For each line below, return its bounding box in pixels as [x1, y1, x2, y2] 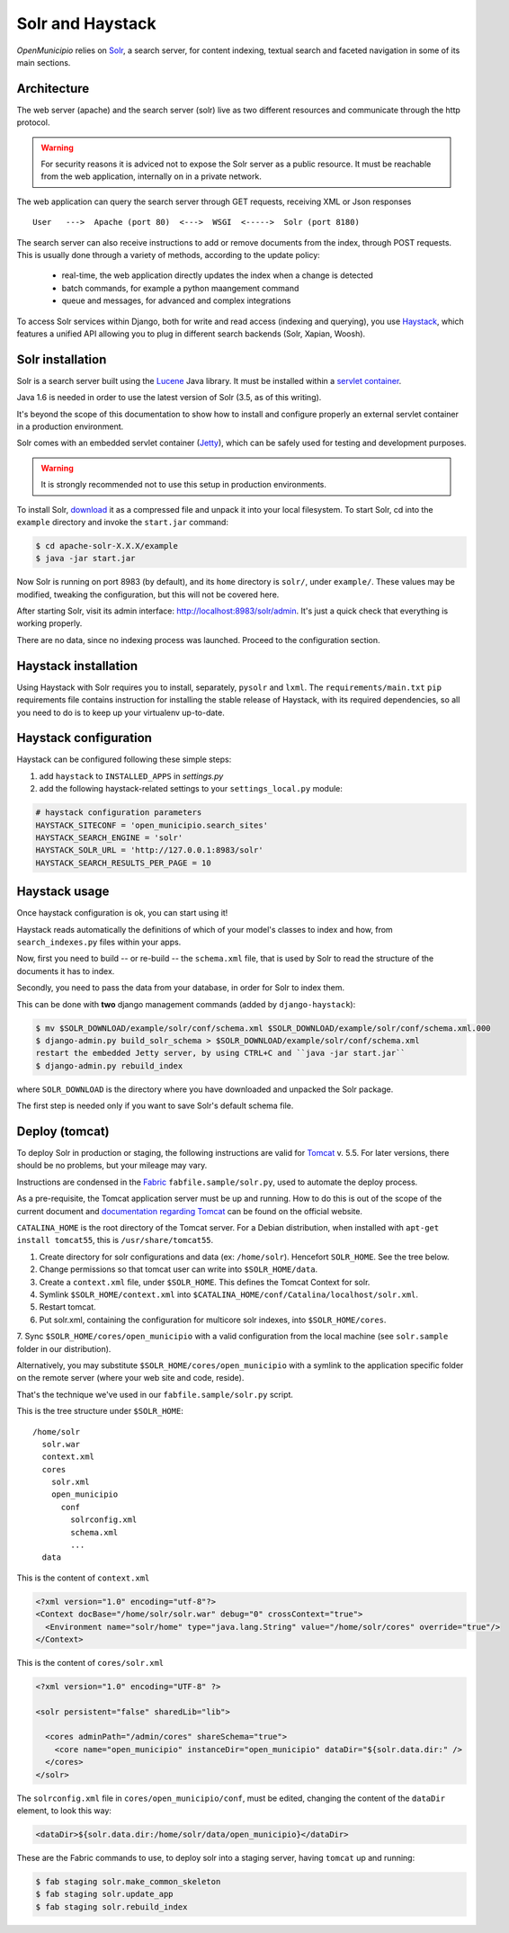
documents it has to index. [16, 965, 115, 976]
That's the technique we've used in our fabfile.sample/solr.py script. [16, 1389, 294, 1400]
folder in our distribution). [16, 1343, 112, 1354]
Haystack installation [16, 658, 138, 674]
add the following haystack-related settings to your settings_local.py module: [39, 783, 344, 794]
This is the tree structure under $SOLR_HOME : [16, 1406, 183, 1417]
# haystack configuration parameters [35, 808, 202, 818]
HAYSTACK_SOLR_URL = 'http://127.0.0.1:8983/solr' [35, 846, 264, 855]
